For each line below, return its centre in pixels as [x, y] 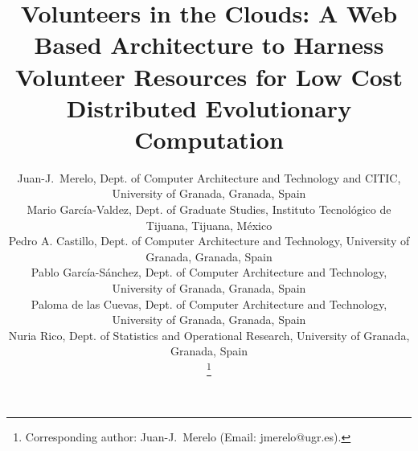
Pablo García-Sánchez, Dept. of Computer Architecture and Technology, [209, 272]
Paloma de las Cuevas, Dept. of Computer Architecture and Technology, [209, 303]
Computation [209, 139]
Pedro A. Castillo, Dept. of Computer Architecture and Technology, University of [209, 241]
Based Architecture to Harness [209, 45]
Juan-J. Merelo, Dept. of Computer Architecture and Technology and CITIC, [209, 177]
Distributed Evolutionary [209, 107]
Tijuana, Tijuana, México [209, 225]
